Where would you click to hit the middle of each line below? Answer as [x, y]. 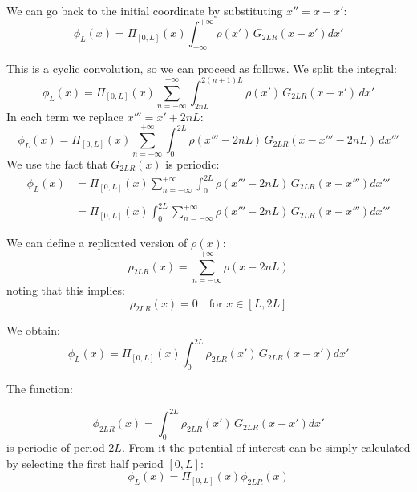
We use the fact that [57, 163]
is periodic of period [56, 447]
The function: [40, 389]
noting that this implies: [66, 289]
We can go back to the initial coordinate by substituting [145, 10]
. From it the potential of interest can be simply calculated [266, 447]
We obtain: [33, 330]
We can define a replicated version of [97, 243]
